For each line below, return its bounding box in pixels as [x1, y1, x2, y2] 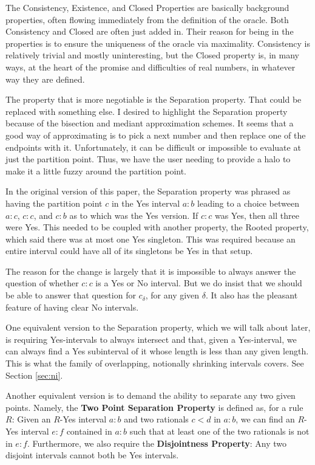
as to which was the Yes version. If [69, 208, 198, 221]
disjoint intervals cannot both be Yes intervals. [5, 449, 179, 461]
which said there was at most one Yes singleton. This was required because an [5, 232, 296, 245]
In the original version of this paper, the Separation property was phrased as [5, 185, 291, 198]
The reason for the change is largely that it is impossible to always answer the [5, 264, 296, 277]
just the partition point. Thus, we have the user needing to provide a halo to [5, 153, 291, 165]
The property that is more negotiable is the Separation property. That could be [5, 93, 302, 106]
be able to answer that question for [5, 289, 136, 301]
